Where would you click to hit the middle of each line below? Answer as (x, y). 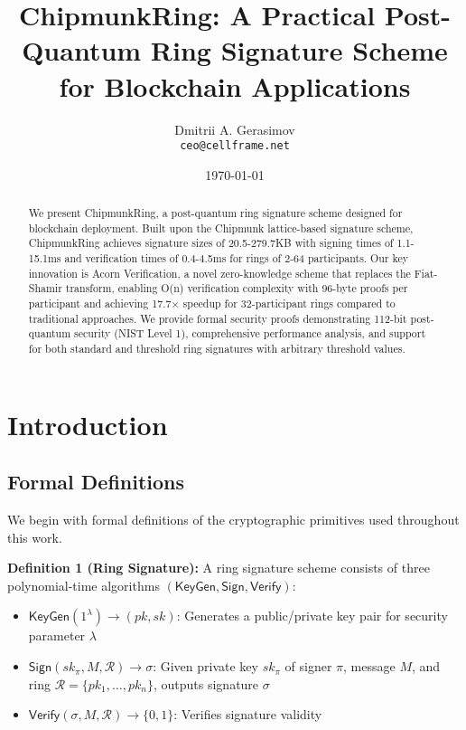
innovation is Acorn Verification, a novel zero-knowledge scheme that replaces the (219, 273)
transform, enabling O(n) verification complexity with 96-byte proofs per (237, 288)
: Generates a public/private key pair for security (312, 616)
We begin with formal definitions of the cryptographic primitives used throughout (233, 520)
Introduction (88, 424)
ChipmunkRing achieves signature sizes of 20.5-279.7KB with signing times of (211, 243)
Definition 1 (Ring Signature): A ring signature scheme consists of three (219, 568)
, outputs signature (206, 683)
